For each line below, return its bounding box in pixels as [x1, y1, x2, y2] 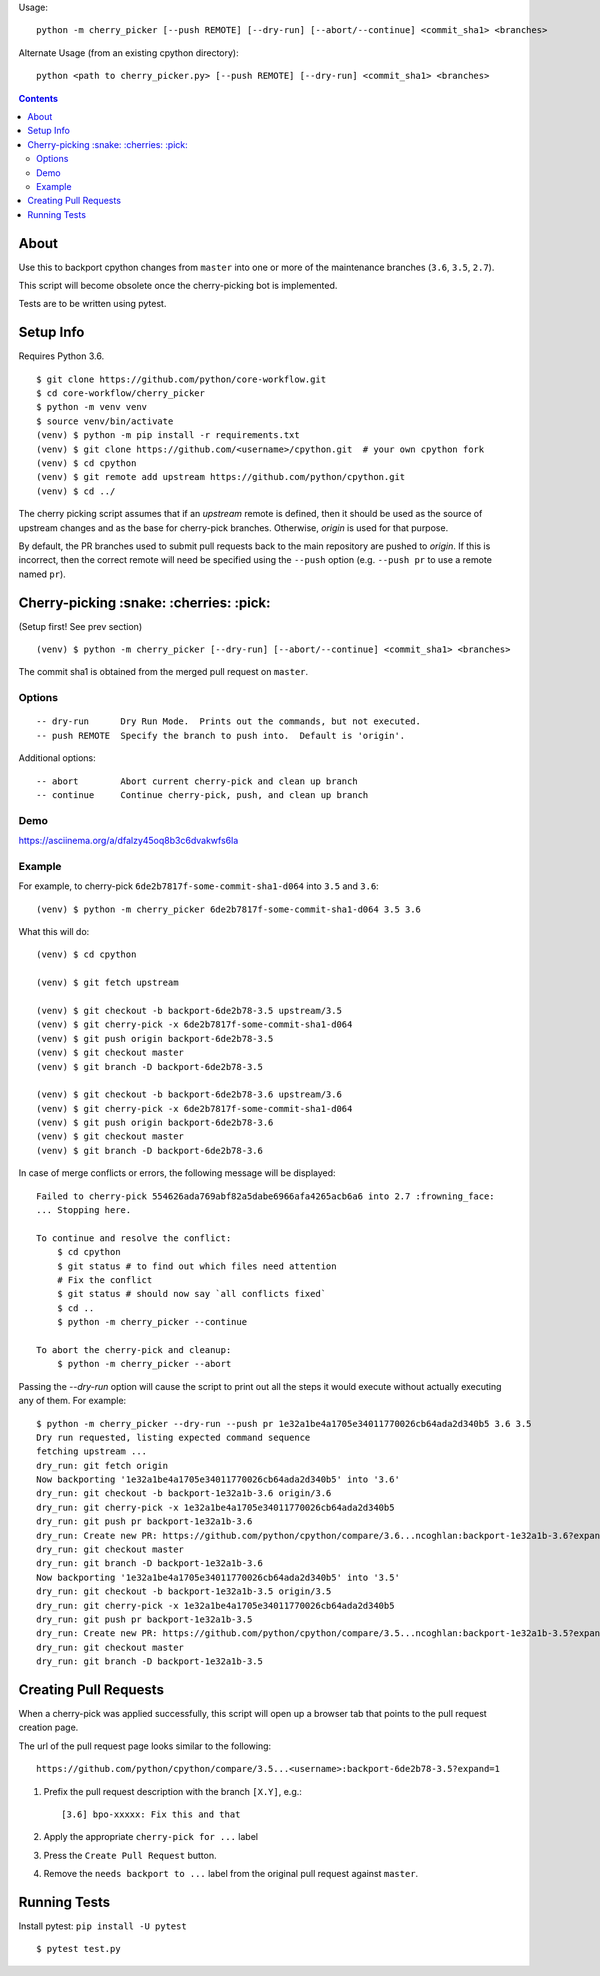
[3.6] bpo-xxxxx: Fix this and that [61, 1809, 241, 1820]
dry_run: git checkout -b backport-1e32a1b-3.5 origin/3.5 [36, 1586, 332, 1597]
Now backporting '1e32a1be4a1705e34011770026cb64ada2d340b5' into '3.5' [36, 1571, 400, 1583]
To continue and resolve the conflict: [36, 1232, 232, 1244]
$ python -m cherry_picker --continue [56, 1316, 248, 1328]
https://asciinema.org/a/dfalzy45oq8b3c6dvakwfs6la [18, 835, 239, 847]
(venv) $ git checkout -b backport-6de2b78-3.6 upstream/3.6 [36, 1089, 342, 1100]
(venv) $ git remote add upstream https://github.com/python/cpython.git [36, 471, 406, 483]
